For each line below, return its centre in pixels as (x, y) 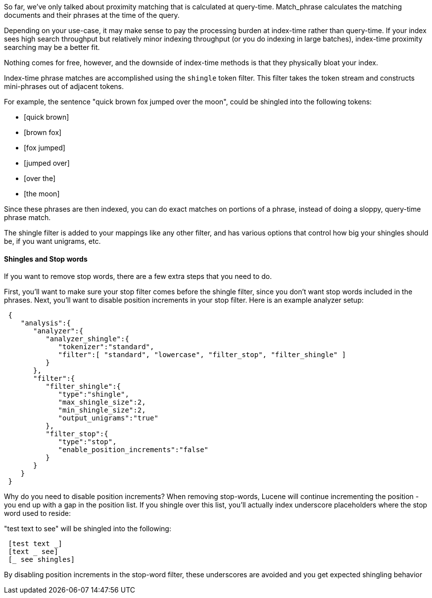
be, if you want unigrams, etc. (52, 241)
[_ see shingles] (42, 560)
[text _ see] (33, 552)
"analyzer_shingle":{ (87, 339)
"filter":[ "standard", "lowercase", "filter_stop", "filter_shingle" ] (202, 355)
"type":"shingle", (94, 394)
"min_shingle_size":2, (102, 410)
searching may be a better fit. (52, 47)
